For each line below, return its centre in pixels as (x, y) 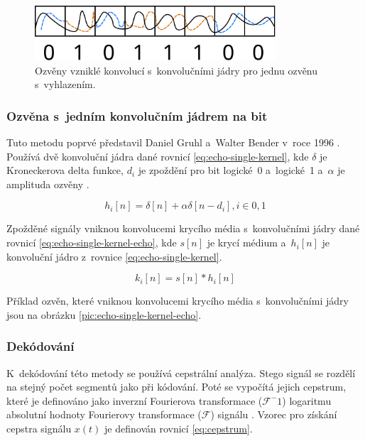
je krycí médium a (246, 243)
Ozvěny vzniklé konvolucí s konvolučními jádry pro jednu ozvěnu (176, 70)
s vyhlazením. (65, 84)
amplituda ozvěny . (48, 184)
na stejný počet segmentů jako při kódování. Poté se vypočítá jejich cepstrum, (176, 387)
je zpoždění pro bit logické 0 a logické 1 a (230, 170)
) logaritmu (307, 400)
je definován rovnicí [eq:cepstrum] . (179, 429)
